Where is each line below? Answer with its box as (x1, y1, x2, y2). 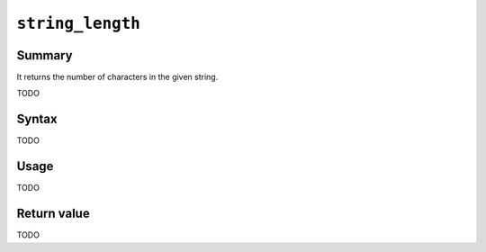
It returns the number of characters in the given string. (16, 72, 219, 83)
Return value (16, 206, 90, 221)
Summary (16, 48, 73, 63)
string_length (16, 13, 141, 33)
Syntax (16, 112, 58, 127)
